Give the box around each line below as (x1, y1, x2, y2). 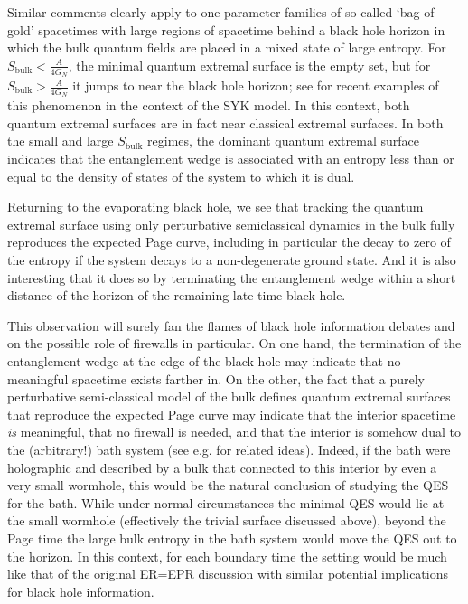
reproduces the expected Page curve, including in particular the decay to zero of (7, 232, 451, 251)
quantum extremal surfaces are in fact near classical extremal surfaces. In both (7, 113, 444, 132)
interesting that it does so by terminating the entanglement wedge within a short (7, 268, 456, 287)
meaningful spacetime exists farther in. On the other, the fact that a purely (7, 369, 426, 388)
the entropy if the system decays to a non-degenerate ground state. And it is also (7, 250, 456, 269)
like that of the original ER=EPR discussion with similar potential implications (7, 564, 448, 583)
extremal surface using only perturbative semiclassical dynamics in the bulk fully (7, 214, 455, 233)
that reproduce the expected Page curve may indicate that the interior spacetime (7, 404, 456, 423)
